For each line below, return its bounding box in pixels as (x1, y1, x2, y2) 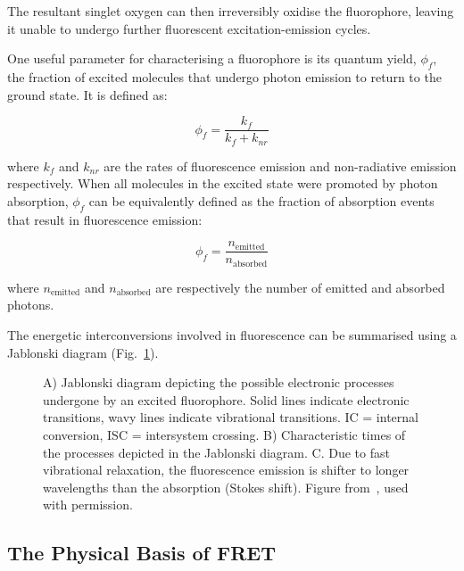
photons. (7, 295, 54, 314)
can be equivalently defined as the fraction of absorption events (88, 191, 435, 210)
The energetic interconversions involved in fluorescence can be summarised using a (7, 325, 457, 343)
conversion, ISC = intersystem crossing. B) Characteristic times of (43, 425, 406, 443)
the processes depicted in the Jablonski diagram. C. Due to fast (43, 443, 390, 461)
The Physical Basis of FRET (7, 539, 276, 567)
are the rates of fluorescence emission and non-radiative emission (104, 156, 457, 175)
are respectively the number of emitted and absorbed (155, 277, 445, 296)
